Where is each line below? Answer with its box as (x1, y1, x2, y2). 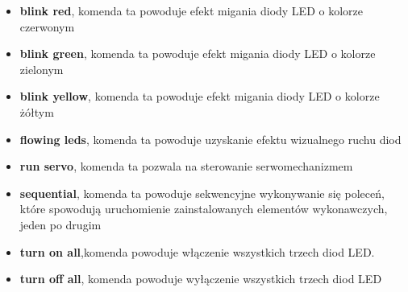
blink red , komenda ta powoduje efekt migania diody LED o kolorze (19, 2, 363, 19)
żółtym (19, 103, 54, 120)
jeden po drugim (19, 216, 102, 232)
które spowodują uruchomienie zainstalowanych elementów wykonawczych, (19, 200, 388, 217)
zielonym (19, 60, 64, 77)
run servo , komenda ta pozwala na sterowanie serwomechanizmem (19, 158, 353, 175)
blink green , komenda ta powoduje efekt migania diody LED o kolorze (19, 45, 376, 62)
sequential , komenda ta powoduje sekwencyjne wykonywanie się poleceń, (19, 184, 385, 201)
